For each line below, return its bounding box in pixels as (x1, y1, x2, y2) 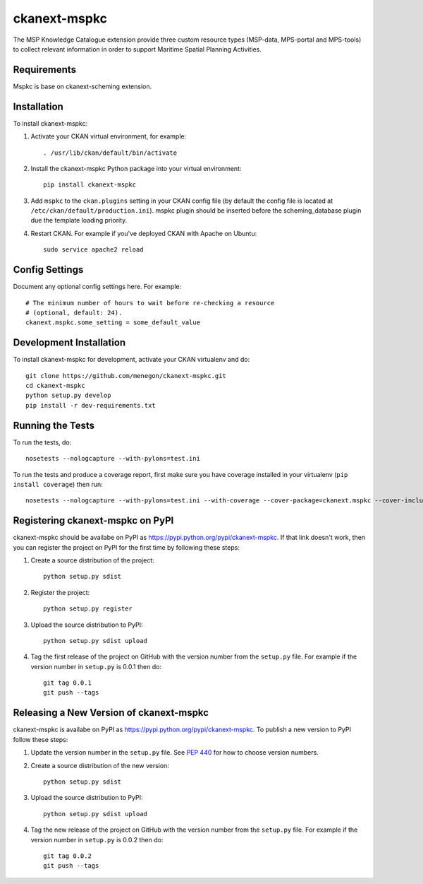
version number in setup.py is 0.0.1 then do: (30, 662, 162, 671)
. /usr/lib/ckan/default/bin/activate (43, 148, 178, 157)
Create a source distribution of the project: (30, 555, 154, 565)
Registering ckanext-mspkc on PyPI (13, 514, 174, 526)
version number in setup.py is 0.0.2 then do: (30, 835, 164, 844)
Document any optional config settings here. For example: (13, 283, 182, 291)
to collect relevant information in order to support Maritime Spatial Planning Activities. (13, 45, 262, 53)
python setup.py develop (25, 391, 111, 399)
